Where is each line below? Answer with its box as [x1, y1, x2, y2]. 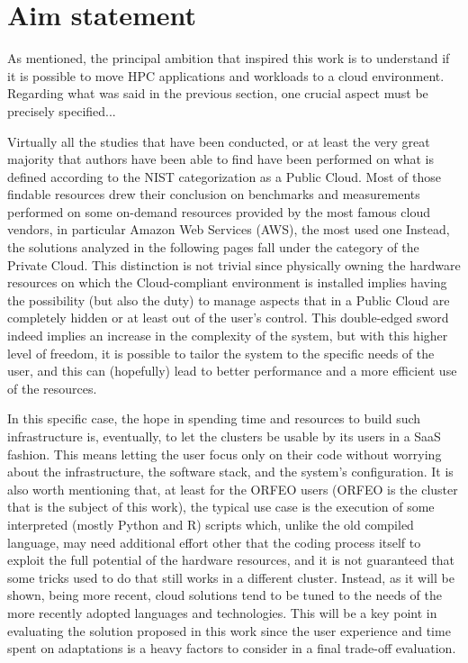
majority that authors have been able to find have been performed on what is [7, 150, 434, 168]
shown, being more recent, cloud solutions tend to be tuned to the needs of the [7, 586, 442, 604]
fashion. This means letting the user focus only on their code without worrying [7, 444, 442, 463]
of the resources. [7, 378, 97, 397]
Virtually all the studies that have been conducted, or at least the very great [7, 132, 430, 150]
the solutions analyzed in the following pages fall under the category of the [7, 238, 419, 257]
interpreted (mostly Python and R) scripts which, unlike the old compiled [7, 514, 414, 533]
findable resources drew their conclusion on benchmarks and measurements [7, 185, 420, 204]
